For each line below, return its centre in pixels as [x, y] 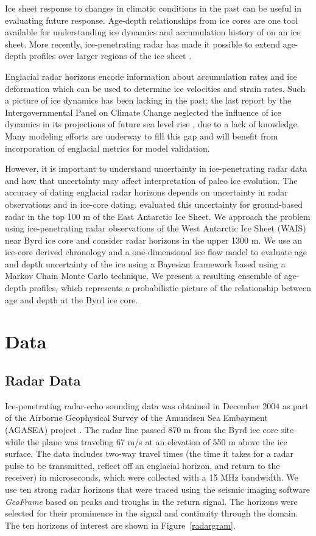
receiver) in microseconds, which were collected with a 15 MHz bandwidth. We [152, 477]
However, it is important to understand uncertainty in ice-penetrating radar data [156, 168]
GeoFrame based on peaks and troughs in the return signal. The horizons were [151, 501]
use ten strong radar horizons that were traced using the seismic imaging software [157, 489]
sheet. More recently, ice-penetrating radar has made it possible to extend [142, 44]
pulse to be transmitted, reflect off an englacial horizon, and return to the [142, 465]
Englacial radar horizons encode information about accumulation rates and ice [151, 76]
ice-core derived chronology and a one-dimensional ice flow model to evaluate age [156, 252]
